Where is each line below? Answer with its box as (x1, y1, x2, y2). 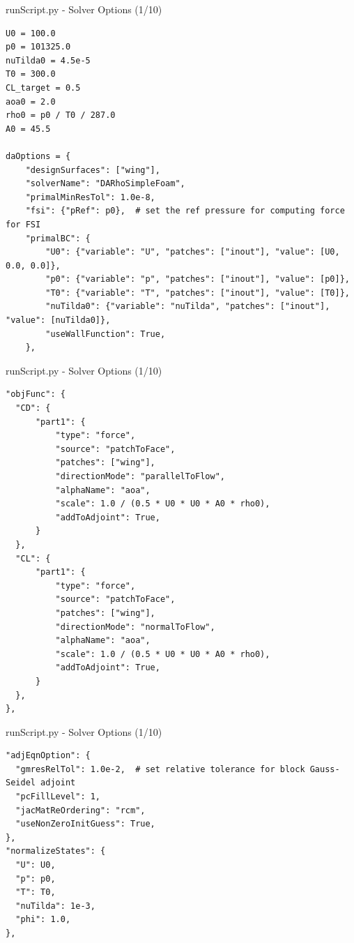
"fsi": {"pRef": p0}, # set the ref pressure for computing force (25, 206, 345, 216)
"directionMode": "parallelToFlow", (55, 471, 225, 481)
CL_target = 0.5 (6, 82, 81, 93)
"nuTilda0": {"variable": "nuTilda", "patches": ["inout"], (45, 301, 330, 312)
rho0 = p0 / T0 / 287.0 (6, 110, 116, 121)
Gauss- (309, 764, 340, 774)
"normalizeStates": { (6, 846, 106, 857)
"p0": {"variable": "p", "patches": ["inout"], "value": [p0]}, (45, 274, 350, 285)
